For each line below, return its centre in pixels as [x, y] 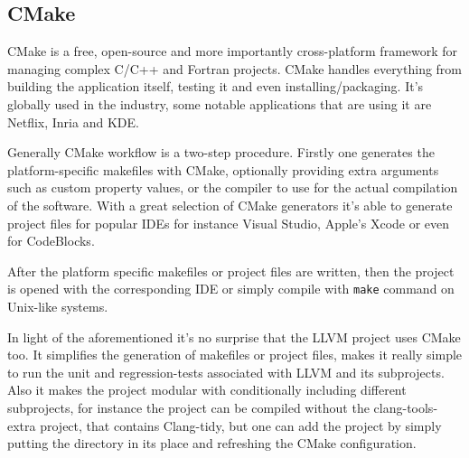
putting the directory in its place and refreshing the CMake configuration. [212, 443]
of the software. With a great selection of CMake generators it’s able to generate [230, 205]
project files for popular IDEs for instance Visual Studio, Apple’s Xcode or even [229, 223]
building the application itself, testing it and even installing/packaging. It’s [216, 86]
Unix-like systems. [58, 306]
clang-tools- [406, 407]
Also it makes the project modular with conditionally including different [207, 390]
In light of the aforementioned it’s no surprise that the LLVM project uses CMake [234, 336]
